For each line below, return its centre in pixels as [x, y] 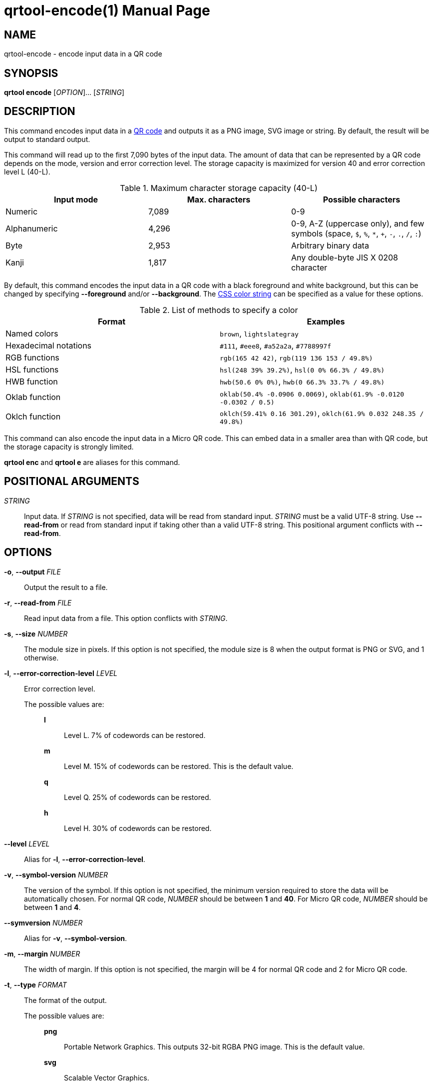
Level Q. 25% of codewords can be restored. [138, 797]
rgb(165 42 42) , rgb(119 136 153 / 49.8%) [296, 357]
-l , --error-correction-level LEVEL [61, 673]
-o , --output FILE [32, 571]
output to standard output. [47, 139]
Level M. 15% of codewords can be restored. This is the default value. [179, 766]
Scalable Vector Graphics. [107, 1077]
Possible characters [362, 199]
